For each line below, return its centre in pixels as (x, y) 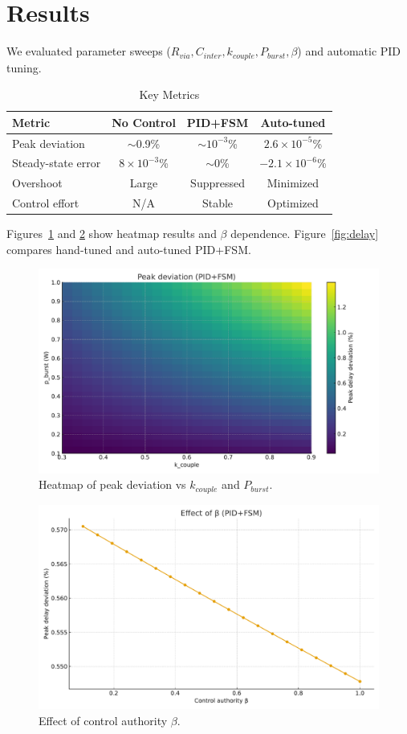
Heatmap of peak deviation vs (112, 484)
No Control (144, 122)
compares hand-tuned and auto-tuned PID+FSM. (129, 249)
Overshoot (37, 183)
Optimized (293, 203)
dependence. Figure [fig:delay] (305, 234)
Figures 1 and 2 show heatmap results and (112, 234)
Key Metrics (169, 94)
